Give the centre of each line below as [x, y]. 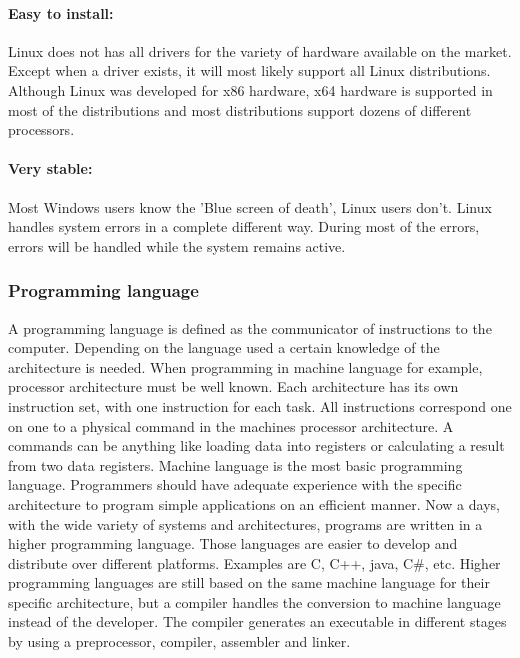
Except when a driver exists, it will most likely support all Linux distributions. [249, 70]
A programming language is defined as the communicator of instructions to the [250, 327]
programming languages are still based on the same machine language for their [249, 582]
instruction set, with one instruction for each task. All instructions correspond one [260, 405]
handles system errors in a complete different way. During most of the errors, [244, 226]
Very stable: [50, 168]
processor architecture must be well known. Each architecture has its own [233, 386]
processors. [41, 129]
